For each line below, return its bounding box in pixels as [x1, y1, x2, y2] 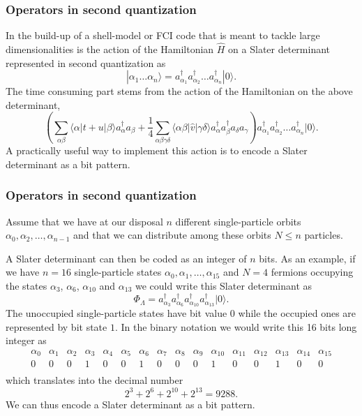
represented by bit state [6, 319, 107, 334]
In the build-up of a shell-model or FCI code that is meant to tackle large [6, 28, 320, 43]
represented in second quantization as [6, 55, 166, 70]
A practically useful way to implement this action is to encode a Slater [6, 143, 308, 158]
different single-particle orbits [175, 214, 301, 228]
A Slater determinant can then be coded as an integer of [6, 251, 247, 265]
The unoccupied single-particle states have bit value [6, 306, 227, 320]
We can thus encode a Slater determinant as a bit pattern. [6, 396, 255, 411]
